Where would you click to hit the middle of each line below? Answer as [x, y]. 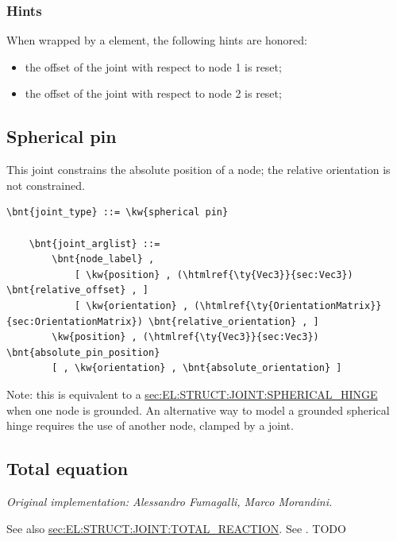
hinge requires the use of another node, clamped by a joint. [150, 425]
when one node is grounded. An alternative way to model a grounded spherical [198, 410]
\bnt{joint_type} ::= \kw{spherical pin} [118, 213]
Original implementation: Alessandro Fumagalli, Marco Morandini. [170, 501]
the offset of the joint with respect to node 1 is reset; [153, 66]
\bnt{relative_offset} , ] [77, 290]
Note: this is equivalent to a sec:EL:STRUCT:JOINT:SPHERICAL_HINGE [192, 394]
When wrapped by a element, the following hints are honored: [157, 40]
